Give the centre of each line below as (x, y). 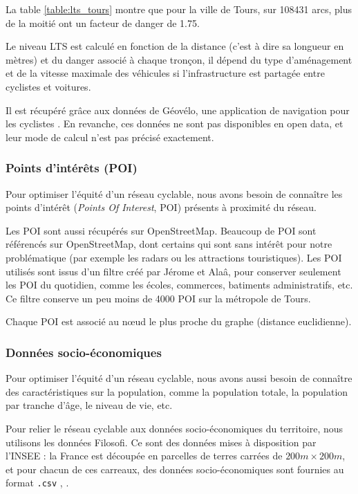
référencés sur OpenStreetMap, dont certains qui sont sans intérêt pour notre (169, 244)
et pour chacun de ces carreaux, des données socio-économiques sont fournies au (175, 469)
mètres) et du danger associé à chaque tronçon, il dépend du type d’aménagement (179, 59)
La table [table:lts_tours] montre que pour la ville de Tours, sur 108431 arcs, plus (179, 9)
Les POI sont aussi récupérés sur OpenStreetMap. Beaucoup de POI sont (161, 230)
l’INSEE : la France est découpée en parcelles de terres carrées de (144, 456)
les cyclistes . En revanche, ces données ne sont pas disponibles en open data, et (175, 123)
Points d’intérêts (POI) (72, 168)
